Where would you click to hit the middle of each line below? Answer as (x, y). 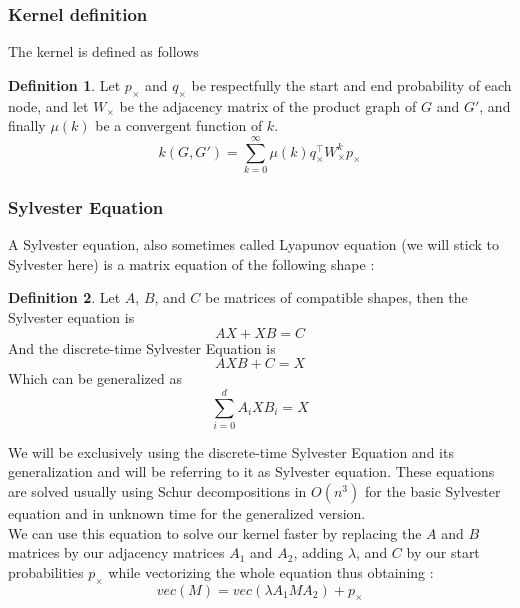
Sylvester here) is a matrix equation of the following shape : (191, 263)
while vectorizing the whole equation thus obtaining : (271, 571)
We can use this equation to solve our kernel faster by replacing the (215, 532)
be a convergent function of (179, 125)
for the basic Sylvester (432, 491)
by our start (443, 552)
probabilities (46, 571)
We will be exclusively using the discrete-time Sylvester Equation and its (231, 451)
